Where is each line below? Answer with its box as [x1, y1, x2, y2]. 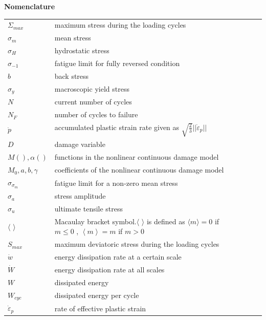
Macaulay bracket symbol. [54, 216, 137, 226]
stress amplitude [54, 190, 106, 201]
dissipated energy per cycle [54, 290, 139, 301]
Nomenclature [4, 1, 55, 11]
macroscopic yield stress [54, 83, 129, 94]
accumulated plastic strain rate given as [54, 121, 180, 132]
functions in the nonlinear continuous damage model [54, 152, 219, 162]
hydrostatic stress [54, 45, 109, 56]
